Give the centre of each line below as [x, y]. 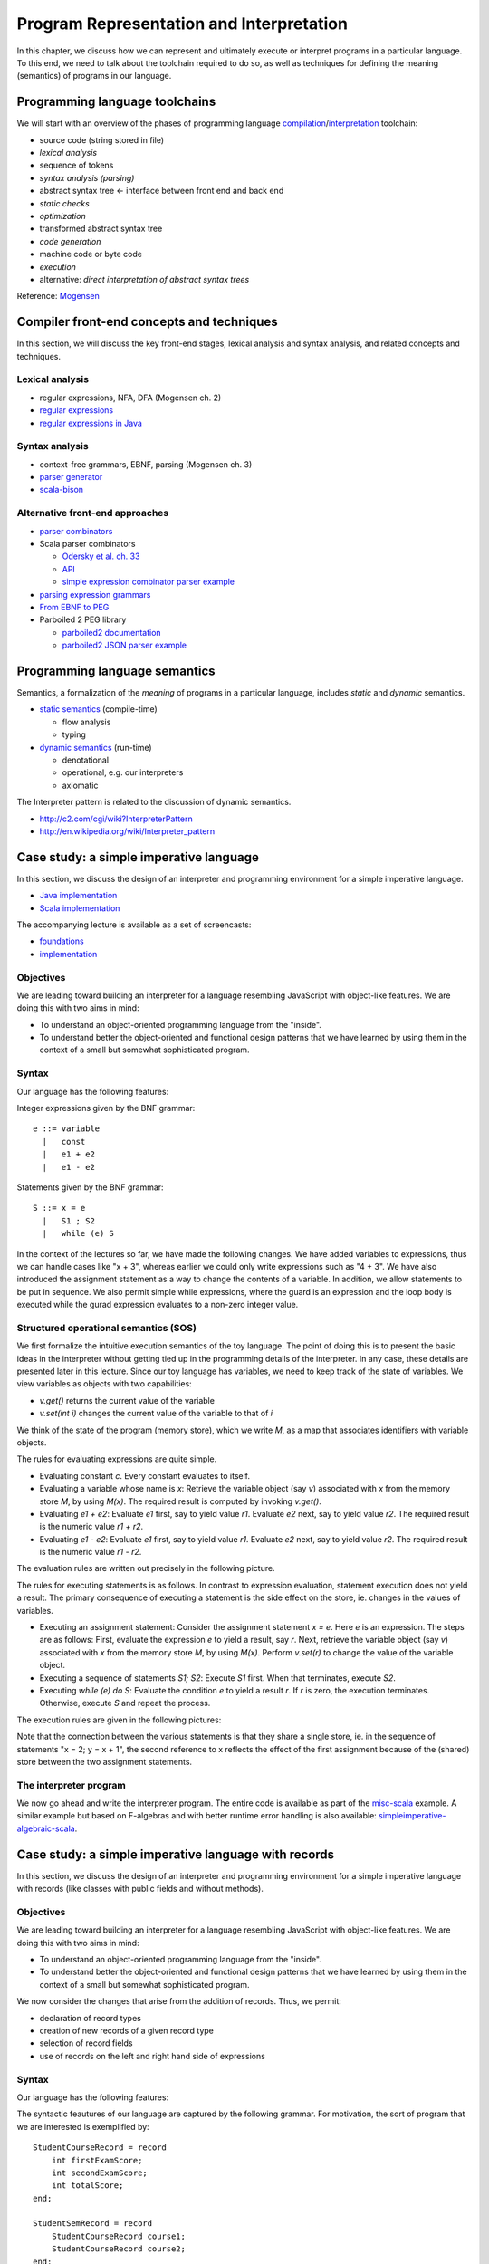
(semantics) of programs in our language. [94, 76]
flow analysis [86, 722]
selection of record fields [86, 2043]
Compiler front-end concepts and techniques [147, 322]
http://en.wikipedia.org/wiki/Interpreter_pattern [127, 831]
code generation [70, 241]
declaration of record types [91, 2018]
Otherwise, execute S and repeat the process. [125, 1703]
